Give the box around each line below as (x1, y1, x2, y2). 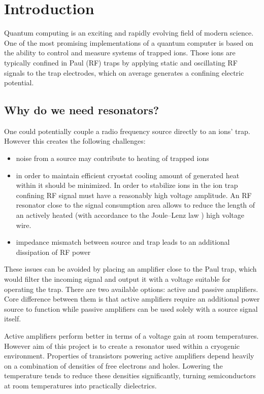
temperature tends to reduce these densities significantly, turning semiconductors (4, 370, 256, 381)
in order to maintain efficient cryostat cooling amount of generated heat (16, 170, 240, 180)
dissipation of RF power (16, 246, 91, 257)
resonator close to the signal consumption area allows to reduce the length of (16, 200, 255, 210)
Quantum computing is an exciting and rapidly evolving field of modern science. (4, 27, 254, 38)
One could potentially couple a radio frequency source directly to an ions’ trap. (4, 125, 250, 136)
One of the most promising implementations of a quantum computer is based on (4, 37, 253, 48)
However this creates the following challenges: (4, 136, 146, 146)
